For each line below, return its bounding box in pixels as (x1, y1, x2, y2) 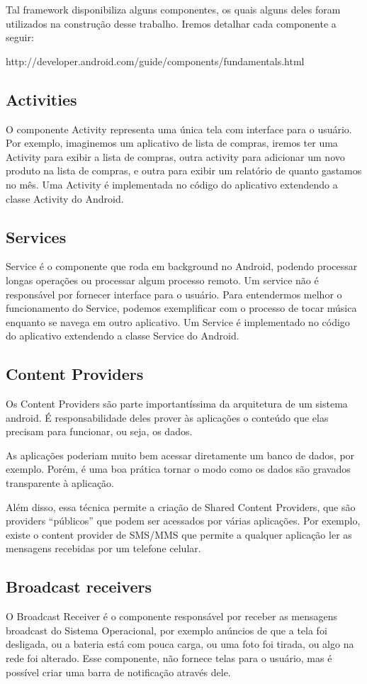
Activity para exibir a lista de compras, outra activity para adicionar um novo (6, 149, 345, 164)
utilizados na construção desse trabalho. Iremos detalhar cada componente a (6, 16, 337, 30)
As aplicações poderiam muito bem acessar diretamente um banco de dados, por (6, 447, 355, 462)
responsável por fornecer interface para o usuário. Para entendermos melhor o (6, 286, 342, 301)
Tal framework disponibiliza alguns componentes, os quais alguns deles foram (6, 2, 341, 16)
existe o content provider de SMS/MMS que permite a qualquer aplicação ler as (6, 527, 352, 542)
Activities (6, 88, 77, 110)
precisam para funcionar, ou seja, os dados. (6, 424, 193, 439)
